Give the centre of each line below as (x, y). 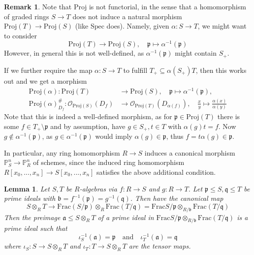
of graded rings (27, 16)
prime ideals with (30, 198)
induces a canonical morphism (190, 152)
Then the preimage (32, 217)
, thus (175, 136)
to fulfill (135, 70)
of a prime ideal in (126, 217)
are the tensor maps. (160, 246)
